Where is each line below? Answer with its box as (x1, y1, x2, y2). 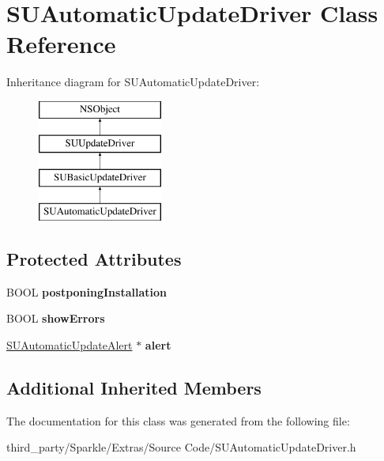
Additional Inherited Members (6, 376, 262, 400)
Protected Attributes (6, 247, 182, 271)
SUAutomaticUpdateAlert (6, 337, 133, 353)
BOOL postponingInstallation (6, 283, 167, 300)
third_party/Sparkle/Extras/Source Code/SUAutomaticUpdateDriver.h (6, 439, 356, 455)
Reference (6, 28, 116, 60)
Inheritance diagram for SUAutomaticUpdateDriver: (6, 74, 260, 90)
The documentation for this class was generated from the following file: (6, 412, 350, 429)
